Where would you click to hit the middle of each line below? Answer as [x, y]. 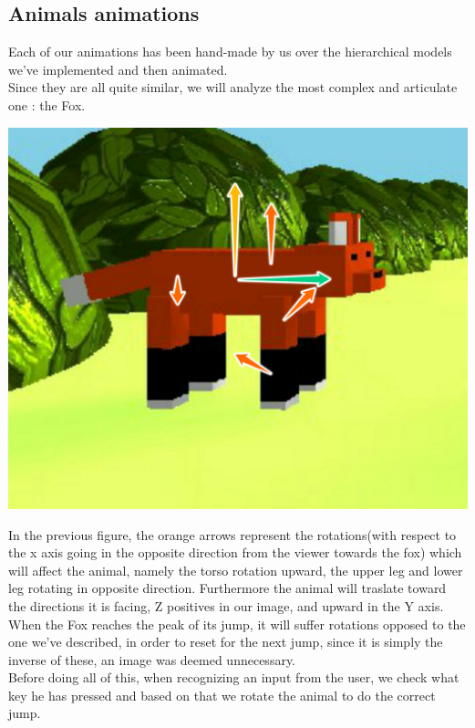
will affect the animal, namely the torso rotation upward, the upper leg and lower [236, 570]
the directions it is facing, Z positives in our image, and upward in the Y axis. [226, 605]
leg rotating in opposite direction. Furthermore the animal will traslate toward [227, 588]
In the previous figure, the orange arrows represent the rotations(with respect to [232, 534]
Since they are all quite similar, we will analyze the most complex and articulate [233, 87]
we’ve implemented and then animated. [118, 69]
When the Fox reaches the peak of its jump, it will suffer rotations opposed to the [237, 624]
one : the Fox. [47, 104]
